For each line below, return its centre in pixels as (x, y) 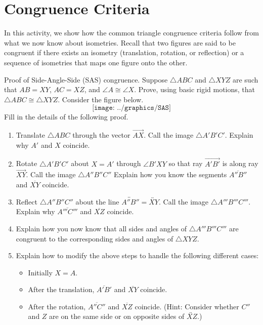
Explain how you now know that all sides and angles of (101, 228)
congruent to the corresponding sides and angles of (95, 238)
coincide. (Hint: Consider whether (187, 306)
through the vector (101, 135)
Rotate (27, 163)
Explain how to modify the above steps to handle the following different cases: (137, 255)
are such (245, 79)
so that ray (186, 163)
